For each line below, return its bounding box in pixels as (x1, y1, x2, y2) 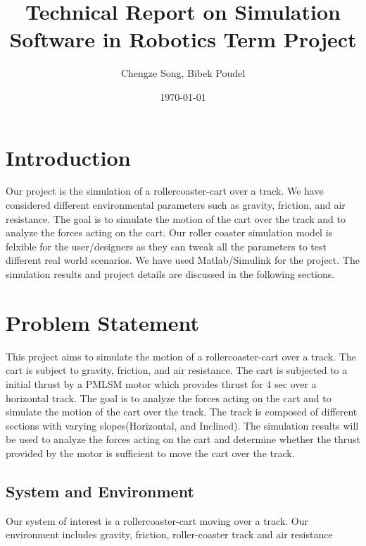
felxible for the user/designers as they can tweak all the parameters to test (6, 238, 327, 253)
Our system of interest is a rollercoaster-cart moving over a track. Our (6, 513, 309, 528)
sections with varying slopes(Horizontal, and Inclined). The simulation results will (6, 418, 359, 432)
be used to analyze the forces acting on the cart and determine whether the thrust (6, 432, 361, 447)
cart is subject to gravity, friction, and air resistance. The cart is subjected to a (6, 363, 348, 377)
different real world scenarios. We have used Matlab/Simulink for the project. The (6, 253, 360, 267)
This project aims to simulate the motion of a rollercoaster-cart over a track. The (6, 348, 356, 363)
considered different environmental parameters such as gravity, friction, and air (6, 198, 346, 212)
